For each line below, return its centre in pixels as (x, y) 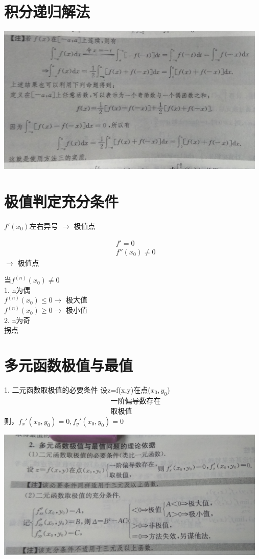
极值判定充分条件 (62, 201)
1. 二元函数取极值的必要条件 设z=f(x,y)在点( (77, 389)
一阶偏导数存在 (136, 401)
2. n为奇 (17, 320)
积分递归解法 (47, 12)
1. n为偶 (17, 289)
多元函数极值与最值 (69, 365)
